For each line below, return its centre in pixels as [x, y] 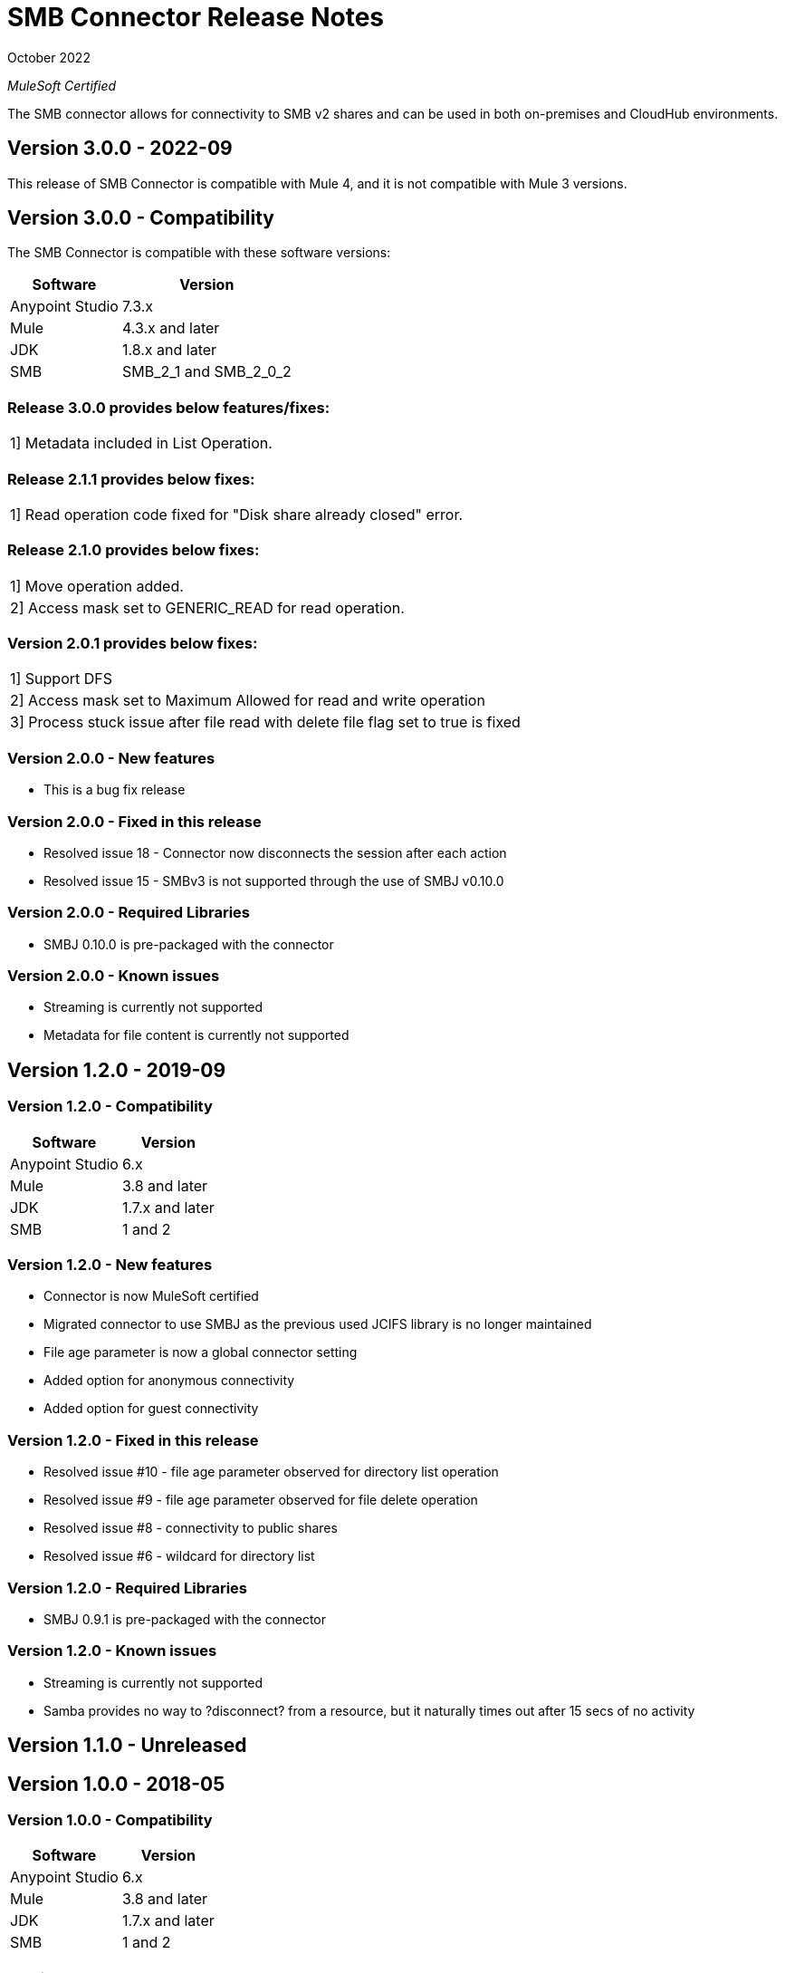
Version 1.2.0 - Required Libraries [127, 1588]
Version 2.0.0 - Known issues [114, 976]
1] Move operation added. [97, 586]
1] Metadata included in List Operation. [141, 443]
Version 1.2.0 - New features [110, 1265]
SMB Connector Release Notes [196, 17]
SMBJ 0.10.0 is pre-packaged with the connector [189, 944]
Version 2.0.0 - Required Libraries [129, 913]
